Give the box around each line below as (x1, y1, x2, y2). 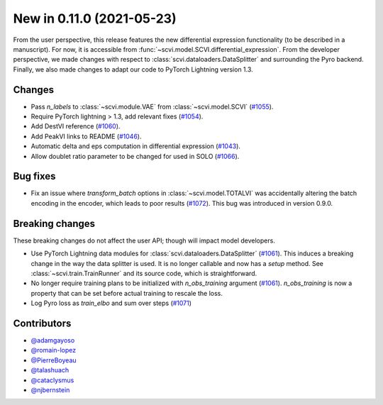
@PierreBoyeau (30, 355, 77, 365)
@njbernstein (30, 385, 70, 394)
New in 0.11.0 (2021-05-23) (13, 11, 177, 26)
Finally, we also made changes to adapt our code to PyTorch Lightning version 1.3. (13, 65, 253, 74)
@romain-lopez (30, 346, 77, 355)
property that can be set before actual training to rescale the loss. (30, 289, 223, 297)
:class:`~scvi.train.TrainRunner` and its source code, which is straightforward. (30, 269, 257, 277)
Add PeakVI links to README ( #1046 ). (30, 132, 142, 140)
